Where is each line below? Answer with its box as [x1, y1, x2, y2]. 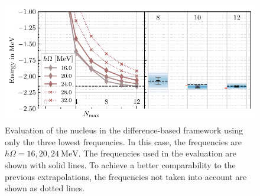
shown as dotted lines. [5, 182, 85, 194]
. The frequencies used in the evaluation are [78, 147, 237, 159]
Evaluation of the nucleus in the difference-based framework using [5, 124, 243, 136]
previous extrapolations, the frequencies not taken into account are [5, 170, 247, 182]
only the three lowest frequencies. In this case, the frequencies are [5, 135, 242, 148]
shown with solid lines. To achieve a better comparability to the [5, 158, 236, 171]
